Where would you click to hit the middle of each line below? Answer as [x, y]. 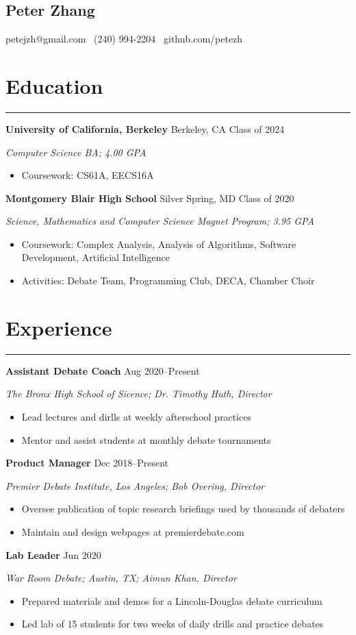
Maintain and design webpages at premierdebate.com [133, 531]
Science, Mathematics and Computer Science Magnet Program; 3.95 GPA [160, 221]
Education [54, 85]
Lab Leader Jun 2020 [53, 555]
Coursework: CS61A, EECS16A [88, 175]
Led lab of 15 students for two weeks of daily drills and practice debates [173, 624]
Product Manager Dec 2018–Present [87, 463]
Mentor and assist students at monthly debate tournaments [146, 439]
